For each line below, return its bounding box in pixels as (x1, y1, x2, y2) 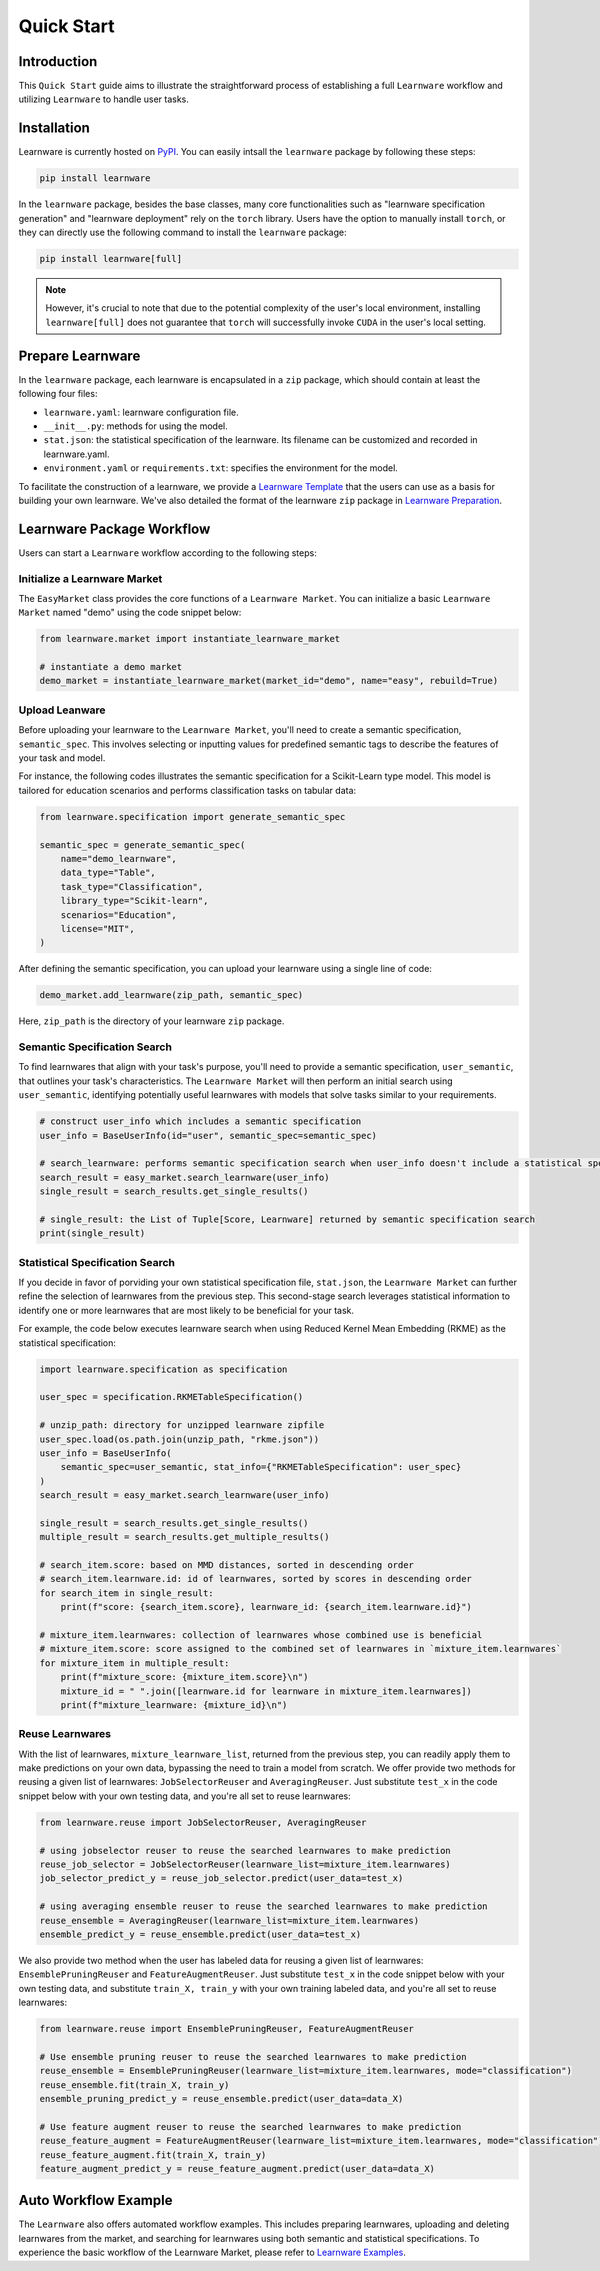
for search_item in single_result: (39, 1587, 214, 1599)
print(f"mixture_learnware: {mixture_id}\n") (60, 1699, 288, 1710)
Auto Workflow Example (18, 2192, 173, 2209)
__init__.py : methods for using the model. (43, 420, 229, 432)
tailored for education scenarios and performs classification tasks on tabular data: (18, 784, 357, 796)
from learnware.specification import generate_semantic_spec (39, 811, 346, 822)
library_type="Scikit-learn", (60, 895, 209, 907)
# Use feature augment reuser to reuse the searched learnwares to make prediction (39, 2121, 462, 2132)
